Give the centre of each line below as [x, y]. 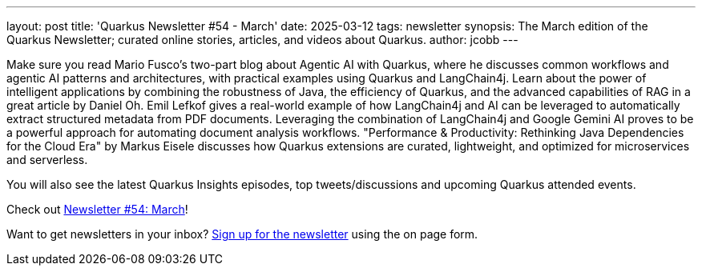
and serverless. [47, 160]
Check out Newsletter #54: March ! [97, 209]
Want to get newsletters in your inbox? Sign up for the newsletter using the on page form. [242, 234]
